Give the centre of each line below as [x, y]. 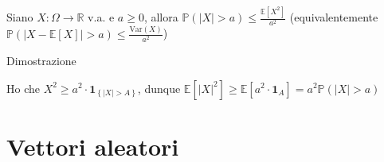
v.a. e [101, 17]
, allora [161, 17]
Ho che [23, 88]
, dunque [159, 88]
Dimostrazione [41, 60]
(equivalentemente [334, 17]
